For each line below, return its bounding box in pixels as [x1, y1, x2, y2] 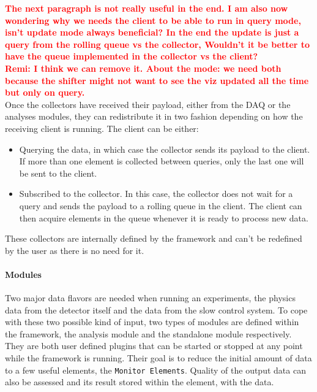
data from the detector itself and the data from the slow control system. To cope [5, 303, 308, 316]
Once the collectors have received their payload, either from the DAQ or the [5, 98, 291, 110]
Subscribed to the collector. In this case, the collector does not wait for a [19, 187, 293, 200]
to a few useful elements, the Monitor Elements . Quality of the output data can [5, 363, 306, 376]
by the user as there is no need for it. [5, 244, 144, 256]
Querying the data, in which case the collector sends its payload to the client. [19, 142, 310, 155]
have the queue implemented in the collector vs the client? [5, 50, 258, 63]
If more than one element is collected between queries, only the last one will [19, 155, 304, 167]
